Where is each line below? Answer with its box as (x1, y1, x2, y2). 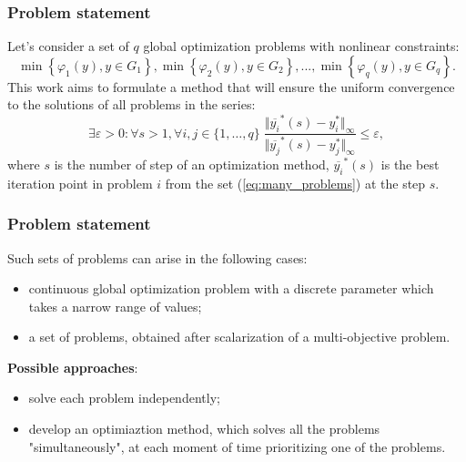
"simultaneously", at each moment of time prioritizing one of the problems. (28, 436, 446, 456)
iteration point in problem (7, 173, 153, 192)
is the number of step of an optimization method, (54, 154, 329, 173)
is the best (380, 154, 440, 173)
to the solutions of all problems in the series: (7, 95, 256, 114)
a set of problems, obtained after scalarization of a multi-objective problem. (28, 327, 451, 346)
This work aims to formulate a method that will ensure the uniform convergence (7, 77, 455, 96)
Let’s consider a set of (7, 36, 129, 56)
